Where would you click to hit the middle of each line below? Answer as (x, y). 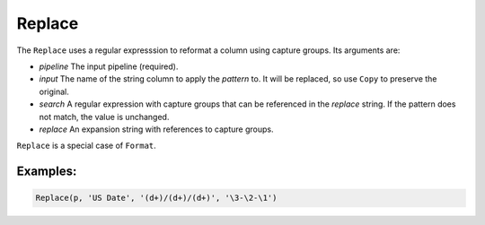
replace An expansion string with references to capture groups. (156, 129)
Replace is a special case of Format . (86, 146)
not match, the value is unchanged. (104, 117)
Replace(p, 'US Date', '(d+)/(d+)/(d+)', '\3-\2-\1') (156, 198)
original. (54, 91)
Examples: (47, 172)
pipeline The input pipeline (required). (109, 66)
